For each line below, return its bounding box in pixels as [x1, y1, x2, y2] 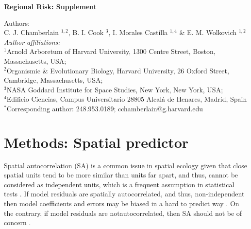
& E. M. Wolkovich [179, 27, 237, 37]
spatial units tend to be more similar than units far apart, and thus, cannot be [4, 170, 238, 180]
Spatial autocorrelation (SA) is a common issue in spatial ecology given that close [4, 160, 247, 170]
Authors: [4, 18, 30, 28]
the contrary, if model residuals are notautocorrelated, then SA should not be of [4, 208, 242, 218]
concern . [4, 217, 31, 228]
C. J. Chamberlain [4, 27, 59, 37]
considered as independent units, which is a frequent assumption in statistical [4, 179, 234, 189]
